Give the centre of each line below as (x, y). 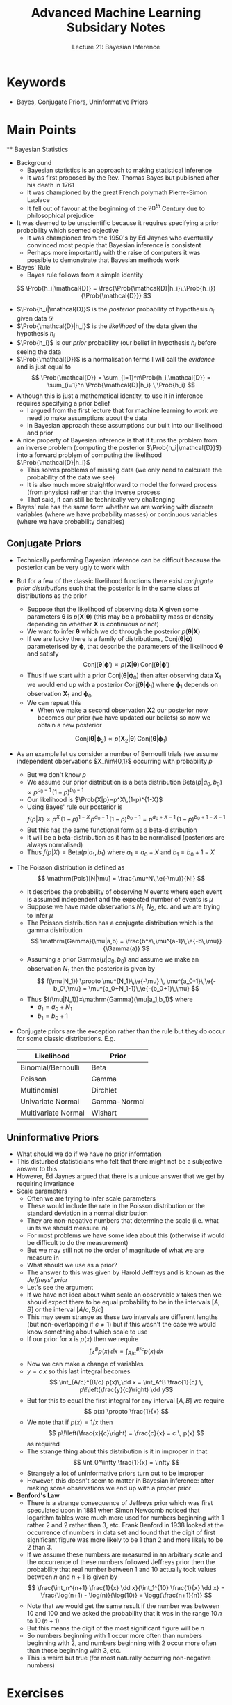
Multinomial (39, 1090)
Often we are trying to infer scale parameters (91, 1198)
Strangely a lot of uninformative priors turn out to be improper (115, 1473)
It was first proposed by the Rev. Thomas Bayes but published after (123, 177)
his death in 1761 (50, 185)
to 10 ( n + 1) (43, 1621)
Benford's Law (38, 1495)
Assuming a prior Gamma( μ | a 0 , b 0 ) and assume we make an (113, 960)
